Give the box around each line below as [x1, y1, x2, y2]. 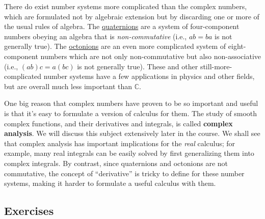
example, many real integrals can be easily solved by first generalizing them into [4, 148, 254, 158]
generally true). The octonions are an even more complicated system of [4, 41, 226, 51]
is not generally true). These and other [77, 61, 198, 71]
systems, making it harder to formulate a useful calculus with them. [4, 178, 216, 188]
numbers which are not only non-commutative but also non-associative [40, 50, 261, 61]
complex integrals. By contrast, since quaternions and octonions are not [4, 157, 228, 168]
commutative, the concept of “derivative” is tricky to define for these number [4, 168, 245, 178]
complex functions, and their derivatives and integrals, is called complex [4, 118, 233, 128]
